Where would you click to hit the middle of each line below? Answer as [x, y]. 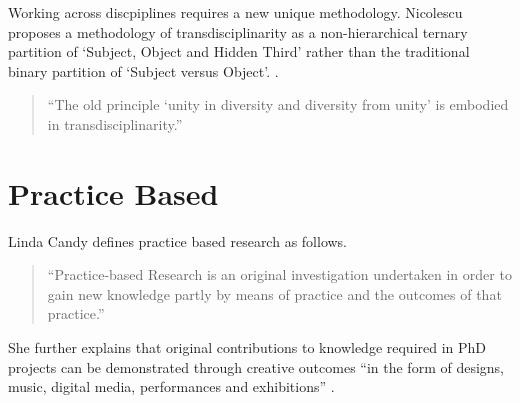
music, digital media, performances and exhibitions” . [171, 386]
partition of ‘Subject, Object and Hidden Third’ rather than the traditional [239, 51]
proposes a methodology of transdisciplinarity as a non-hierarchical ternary [238, 31]
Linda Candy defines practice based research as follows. [178, 240]
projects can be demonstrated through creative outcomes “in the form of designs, [256, 366]
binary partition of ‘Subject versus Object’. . [143, 70]
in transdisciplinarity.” [115, 123]
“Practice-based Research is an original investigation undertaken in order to [279, 274]
